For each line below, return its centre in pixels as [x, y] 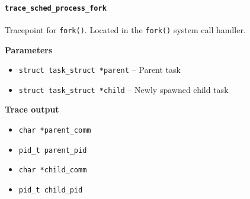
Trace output [32, 109]
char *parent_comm [55, 131]
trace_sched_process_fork [56, 8]
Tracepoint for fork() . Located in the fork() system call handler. [125, 29]
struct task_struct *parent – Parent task [100, 70]
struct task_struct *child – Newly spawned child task [124, 89]
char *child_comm [53, 170]
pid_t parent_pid [53, 150]
